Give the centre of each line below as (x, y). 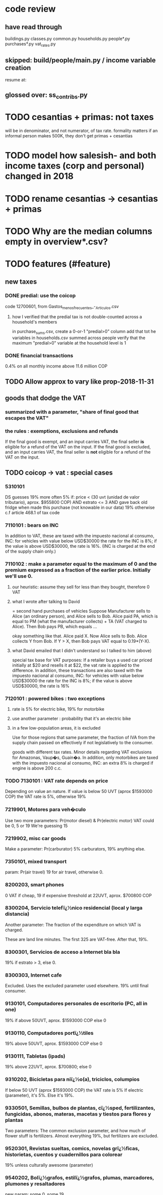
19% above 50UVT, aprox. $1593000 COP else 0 (54, 1043)
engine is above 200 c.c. (37, 768)
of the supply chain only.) (30, 551)
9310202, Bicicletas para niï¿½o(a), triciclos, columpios (72, 1079)
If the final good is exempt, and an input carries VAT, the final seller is (75, 442)
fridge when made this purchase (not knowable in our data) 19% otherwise (80, 507)
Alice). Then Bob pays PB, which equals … (54, 626)
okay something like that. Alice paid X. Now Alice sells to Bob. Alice (80, 636)
